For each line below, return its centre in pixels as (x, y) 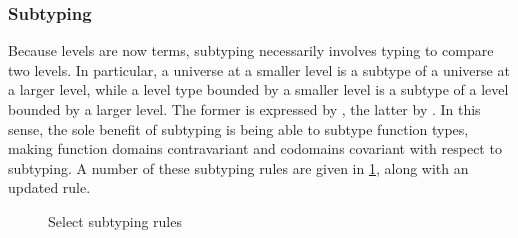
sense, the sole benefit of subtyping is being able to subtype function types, (238, 128)
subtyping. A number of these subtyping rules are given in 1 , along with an (238, 167)
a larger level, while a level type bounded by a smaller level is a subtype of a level (258, 89)
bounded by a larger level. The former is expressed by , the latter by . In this (244, 109)
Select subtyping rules (115, 220)
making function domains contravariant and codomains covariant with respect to (255, 148)
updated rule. (49, 187)
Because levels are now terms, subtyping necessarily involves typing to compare (251, 50)
